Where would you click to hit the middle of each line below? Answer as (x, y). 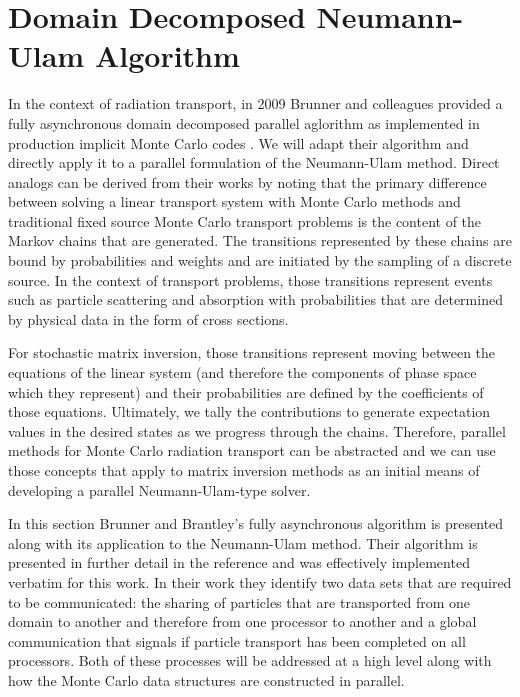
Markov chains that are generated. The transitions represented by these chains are (260, 240)
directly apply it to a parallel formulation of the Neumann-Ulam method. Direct (254, 162)
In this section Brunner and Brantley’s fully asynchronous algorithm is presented (256, 523)
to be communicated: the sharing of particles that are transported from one (239, 601)
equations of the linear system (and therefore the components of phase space (242, 372)
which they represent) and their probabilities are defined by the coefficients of (246, 391)
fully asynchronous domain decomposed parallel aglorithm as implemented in (244, 122)
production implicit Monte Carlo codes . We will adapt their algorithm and (238, 142)
